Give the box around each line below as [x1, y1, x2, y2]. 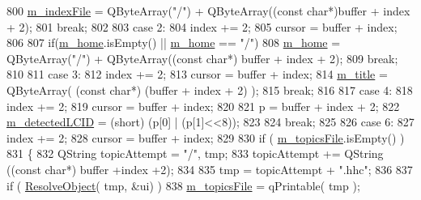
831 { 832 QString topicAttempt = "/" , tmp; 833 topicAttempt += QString [6, 145, 384, 162]
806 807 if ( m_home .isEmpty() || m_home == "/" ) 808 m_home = [6, 34, 341, 51]
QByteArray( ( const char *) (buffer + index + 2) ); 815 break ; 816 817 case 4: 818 [6, 81, 413, 98]
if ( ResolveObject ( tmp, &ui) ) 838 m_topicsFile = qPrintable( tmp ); [6, 177, 360, 194]
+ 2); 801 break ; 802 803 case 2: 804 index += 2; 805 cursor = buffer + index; [6, 18, 398, 35]
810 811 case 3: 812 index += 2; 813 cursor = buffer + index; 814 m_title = [6, 66, 388, 83]
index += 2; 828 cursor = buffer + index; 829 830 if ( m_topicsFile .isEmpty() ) [6, 129, 405, 146]
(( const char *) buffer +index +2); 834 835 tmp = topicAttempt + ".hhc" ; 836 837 [6, 160, 413, 177]
